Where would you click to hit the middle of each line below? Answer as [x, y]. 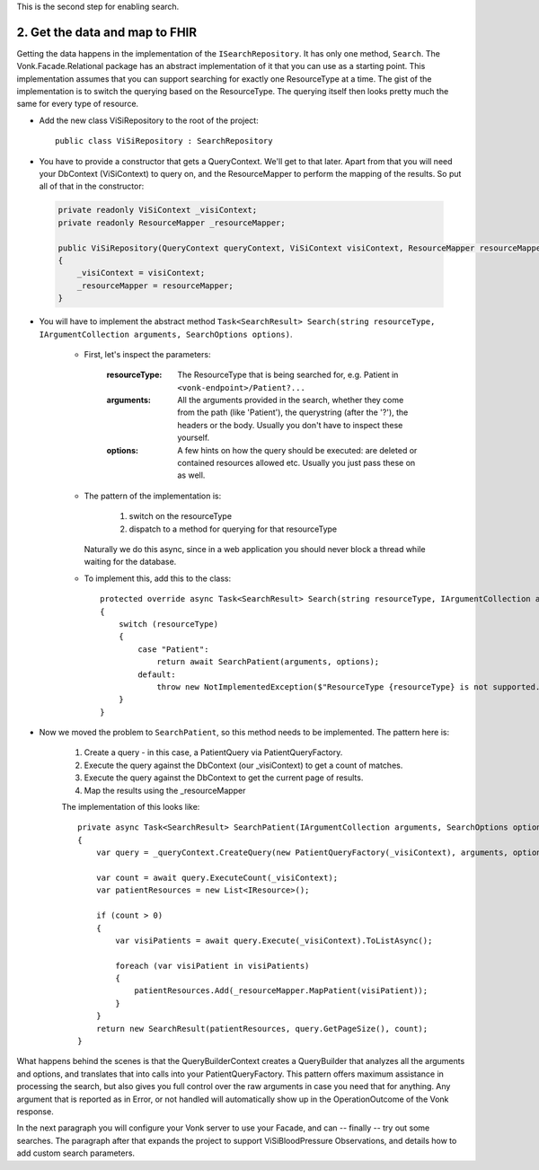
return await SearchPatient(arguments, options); [268, 662]
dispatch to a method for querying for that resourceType [233, 529]
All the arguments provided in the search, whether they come [291, 400]
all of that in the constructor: [92, 186]
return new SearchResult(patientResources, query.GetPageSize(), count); [262, 1029]
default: [157, 674]
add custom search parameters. [75, 1153]
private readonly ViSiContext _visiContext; [158, 210]
